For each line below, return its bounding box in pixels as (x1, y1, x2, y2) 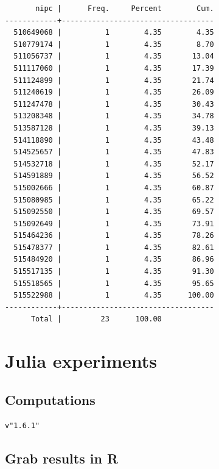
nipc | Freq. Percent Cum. (35, 4, 214, 13)
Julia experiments (5, 348, 158, 373)
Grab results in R (5, 448, 119, 467)
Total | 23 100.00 (30, 315, 162, 324)
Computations (5, 390, 96, 409)
